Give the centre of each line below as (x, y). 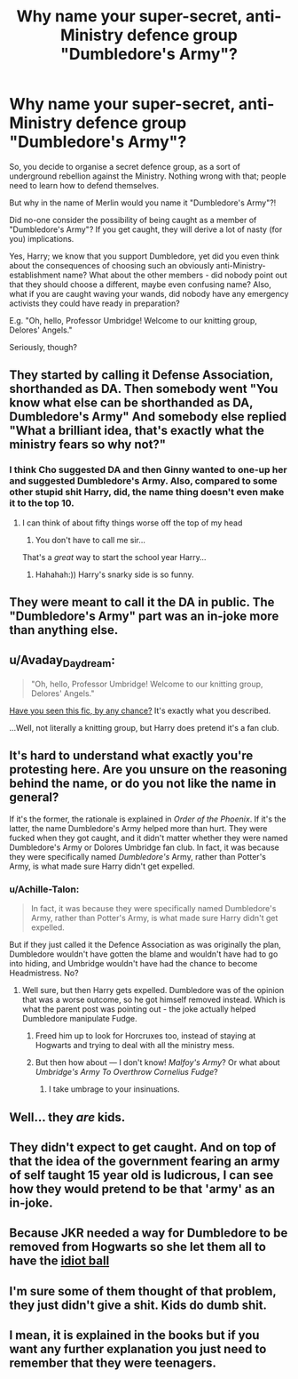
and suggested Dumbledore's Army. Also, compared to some (143, 481)
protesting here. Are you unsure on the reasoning (148, 770)
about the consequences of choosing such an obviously (112, 265)
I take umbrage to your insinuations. (114, 1089)
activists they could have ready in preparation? (94, 303)
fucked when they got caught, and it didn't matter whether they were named (149, 838)
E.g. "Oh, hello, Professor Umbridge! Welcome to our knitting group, (133, 320)
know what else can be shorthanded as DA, (131, 403)
